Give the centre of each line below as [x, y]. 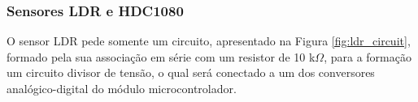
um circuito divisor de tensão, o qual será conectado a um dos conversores [191, 72]
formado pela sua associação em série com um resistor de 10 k [161, 56]
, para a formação [368, 56]
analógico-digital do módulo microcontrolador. [122, 88]
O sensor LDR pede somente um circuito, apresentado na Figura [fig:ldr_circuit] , [209, 41]
